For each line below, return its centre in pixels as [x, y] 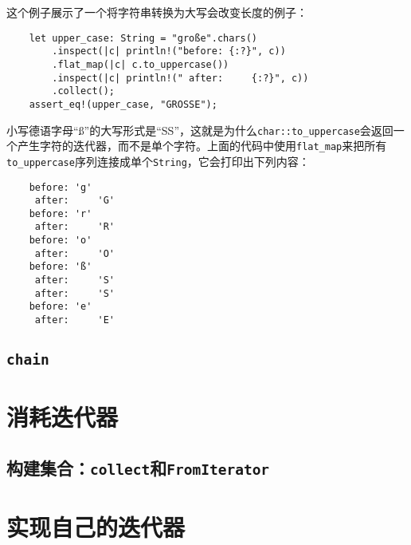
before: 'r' [61, 213]
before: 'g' [61, 187]
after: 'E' [75, 320]
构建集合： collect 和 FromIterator [138, 467]
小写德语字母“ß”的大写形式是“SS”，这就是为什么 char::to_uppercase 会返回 [200, 130]
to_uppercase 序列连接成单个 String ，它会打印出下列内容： [158, 161]
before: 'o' [61, 241]
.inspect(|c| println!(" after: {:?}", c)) [180, 78]
